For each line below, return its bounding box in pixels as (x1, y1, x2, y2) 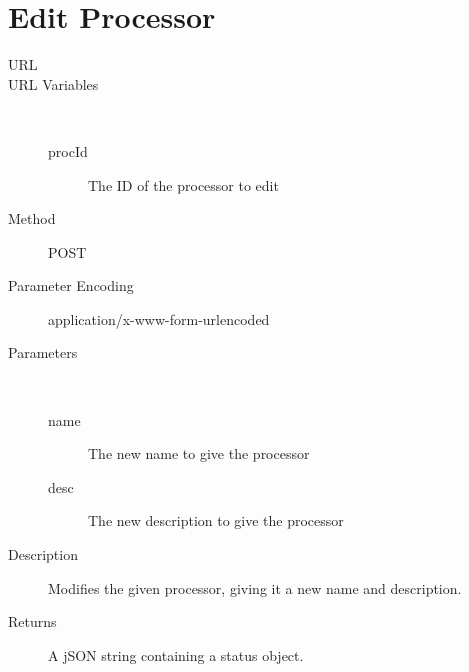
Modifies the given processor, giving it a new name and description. (48, 577, 462, 598)
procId (48, 140, 88, 161)
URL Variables (8, 73, 99, 94)
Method (8, 208, 56, 229)
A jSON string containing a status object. (48, 644, 304, 665)
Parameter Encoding (8, 275, 134, 296)
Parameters (8, 342, 78, 363)
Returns (8, 611, 57, 632)
